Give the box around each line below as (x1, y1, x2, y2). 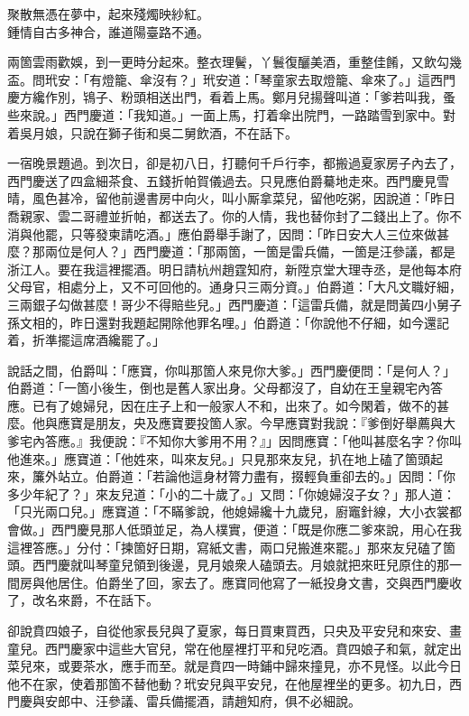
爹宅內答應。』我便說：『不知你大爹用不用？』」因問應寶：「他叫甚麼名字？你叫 (7, 432, 462, 451)
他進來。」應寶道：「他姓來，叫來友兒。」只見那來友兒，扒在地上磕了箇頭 (7, 449, 430, 468)
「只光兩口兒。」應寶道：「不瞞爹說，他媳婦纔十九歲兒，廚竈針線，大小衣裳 (7, 502, 449, 521)
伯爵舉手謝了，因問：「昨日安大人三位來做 (189, 224, 437, 243)
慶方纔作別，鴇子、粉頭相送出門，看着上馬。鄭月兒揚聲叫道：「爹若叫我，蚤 (7, 88, 455, 107)
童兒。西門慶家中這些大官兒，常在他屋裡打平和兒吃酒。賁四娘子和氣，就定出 (7, 638, 462, 657)
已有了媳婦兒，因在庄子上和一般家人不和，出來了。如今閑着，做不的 (32, 395, 437, 414)
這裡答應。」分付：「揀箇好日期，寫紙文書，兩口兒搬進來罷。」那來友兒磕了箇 (7, 537, 455, 556)
